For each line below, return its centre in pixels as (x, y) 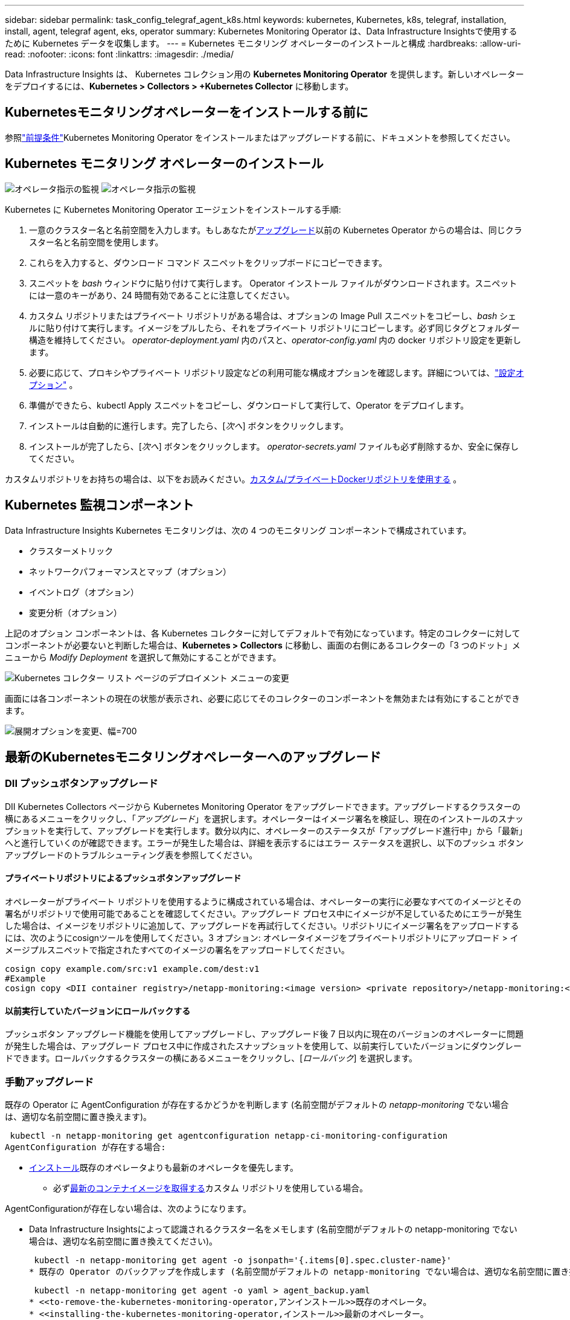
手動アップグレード (50, 1082)
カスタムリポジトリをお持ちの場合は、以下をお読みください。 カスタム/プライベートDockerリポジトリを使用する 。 (233, 479)
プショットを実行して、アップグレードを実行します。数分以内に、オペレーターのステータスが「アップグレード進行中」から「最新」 (264, 830)
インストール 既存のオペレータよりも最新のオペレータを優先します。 (164, 1167)
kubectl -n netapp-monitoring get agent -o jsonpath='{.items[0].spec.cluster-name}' (243, 1260)
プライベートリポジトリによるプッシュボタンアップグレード (123, 878)
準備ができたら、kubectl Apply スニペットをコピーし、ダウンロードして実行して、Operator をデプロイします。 (249, 405)
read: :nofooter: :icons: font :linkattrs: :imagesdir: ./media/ (119, 54)
